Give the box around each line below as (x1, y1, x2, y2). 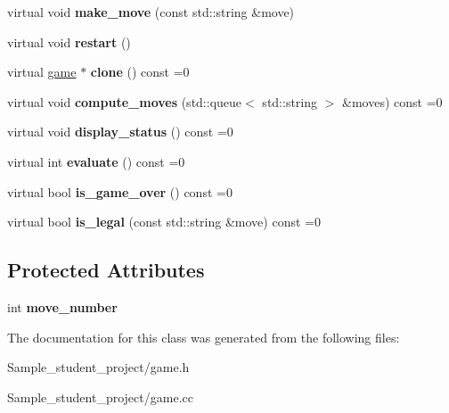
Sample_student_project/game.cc (7, 387, 193, 406)
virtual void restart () (7, 32, 131, 51)
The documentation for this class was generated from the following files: (7, 327, 400, 346)
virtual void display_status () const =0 (7, 122, 233, 141)
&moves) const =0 (342, 92, 443, 111)
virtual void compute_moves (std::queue (7, 92, 242, 111)
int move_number (7, 297, 118, 316)
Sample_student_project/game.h (7, 358, 190, 376)
